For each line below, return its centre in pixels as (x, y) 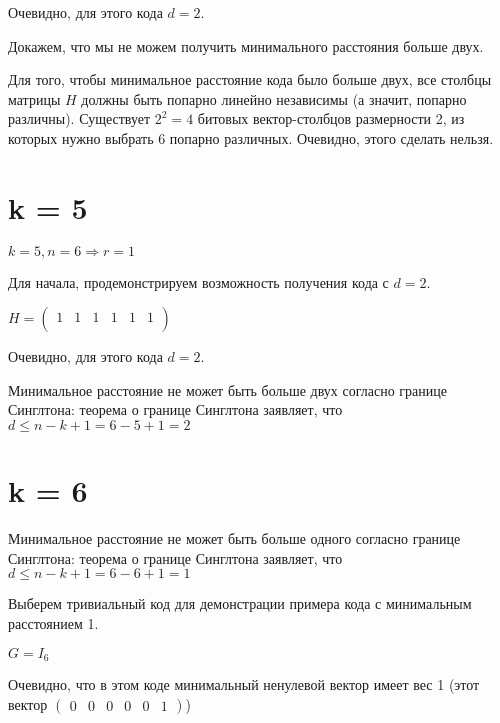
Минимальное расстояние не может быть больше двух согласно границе (227, 389)
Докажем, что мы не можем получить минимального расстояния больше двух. (246, 45)
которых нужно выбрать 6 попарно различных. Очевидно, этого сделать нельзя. (251, 137)
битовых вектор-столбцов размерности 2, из (331, 118)
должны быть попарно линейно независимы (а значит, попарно (274, 98)
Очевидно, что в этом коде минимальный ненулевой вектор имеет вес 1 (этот (244, 684)
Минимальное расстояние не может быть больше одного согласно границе (234, 538)
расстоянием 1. (53, 622)
